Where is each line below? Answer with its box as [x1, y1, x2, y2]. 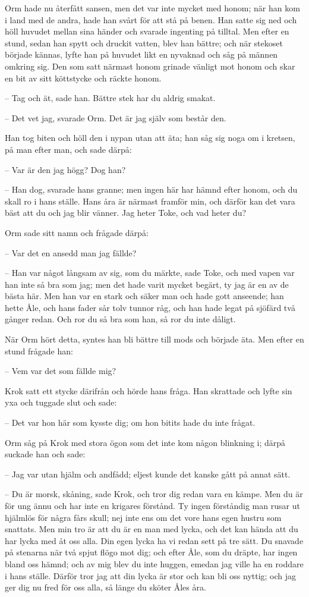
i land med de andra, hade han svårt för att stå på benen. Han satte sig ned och [5, 13, 297, 26]
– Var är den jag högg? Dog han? [5, 163, 126, 175]
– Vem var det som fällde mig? [5, 365, 116, 377]
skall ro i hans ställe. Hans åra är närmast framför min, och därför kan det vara [5, 194, 295, 207]
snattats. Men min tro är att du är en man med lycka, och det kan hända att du [5, 523, 298, 535]
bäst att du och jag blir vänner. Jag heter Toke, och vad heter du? [5, 206, 247, 219]
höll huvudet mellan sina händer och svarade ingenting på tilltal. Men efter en [5, 25, 289, 37]
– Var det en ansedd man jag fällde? [5, 246, 137, 259]
